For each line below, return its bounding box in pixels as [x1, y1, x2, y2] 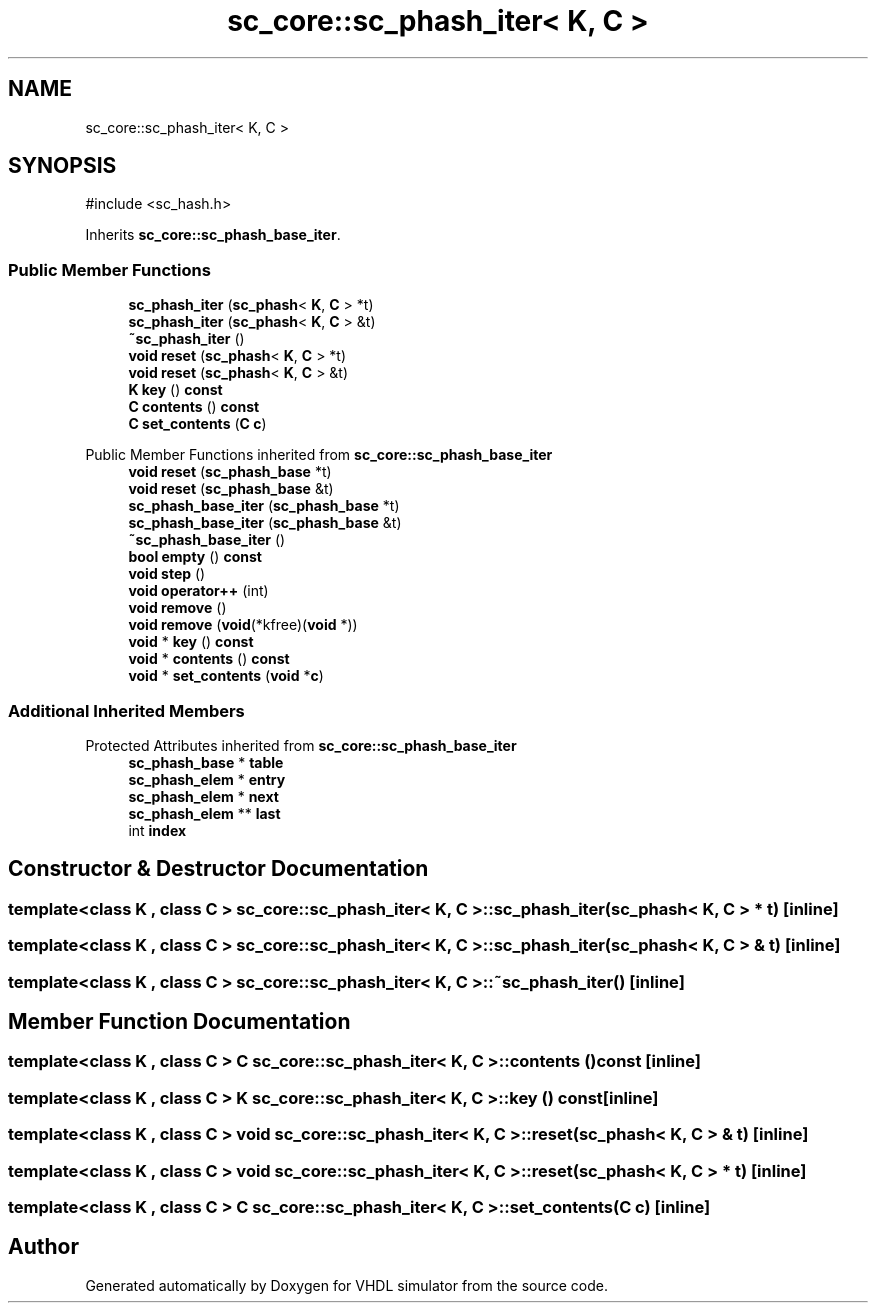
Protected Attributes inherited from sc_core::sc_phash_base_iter [85, 736, 517, 754]
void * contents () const [128, 650, 290, 668]
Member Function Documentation [8, 1008, 351, 1034]
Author [8, 1234, 79, 1260]
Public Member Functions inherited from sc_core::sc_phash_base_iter [85, 446, 553, 464]
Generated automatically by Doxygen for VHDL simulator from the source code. [85, 1276, 609, 1294]
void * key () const [128, 633, 254, 651]
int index [128, 821, 187, 839]
